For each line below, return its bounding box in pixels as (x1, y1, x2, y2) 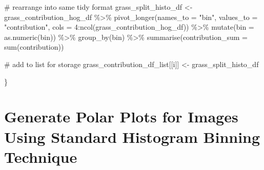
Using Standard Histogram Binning (4, 126, 260, 147)
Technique (4, 146, 77, 167)
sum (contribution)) (4, 41, 64, 52)
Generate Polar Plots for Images (4, 106, 238, 127)
